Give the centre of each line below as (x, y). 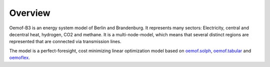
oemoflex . (19, 58)
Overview (30, 13)
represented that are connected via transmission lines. (65, 42)
